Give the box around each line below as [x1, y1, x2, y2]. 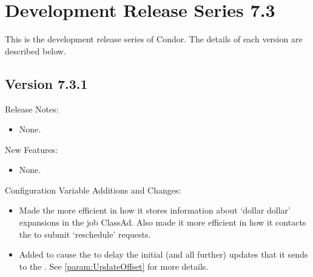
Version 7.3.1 [5, 74, 88, 93]
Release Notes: [5, 102, 59, 115]
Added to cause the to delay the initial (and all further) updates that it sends [19, 248, 308, 261]
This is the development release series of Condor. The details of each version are [5, 33, 303, 45]
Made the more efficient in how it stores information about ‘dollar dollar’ [19, 204, 291, 217]
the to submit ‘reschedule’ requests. [19, 227, 151, 240]
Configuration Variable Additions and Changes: [5, 183, 181, 196]
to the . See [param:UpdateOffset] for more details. [19, 259, 209, 272]
